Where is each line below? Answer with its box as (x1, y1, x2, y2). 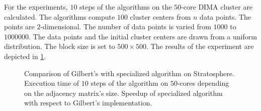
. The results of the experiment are (146, 41, 254, 51)
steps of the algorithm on (91, 78, 168, 88)
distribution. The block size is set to (4, 41, 115, 51)
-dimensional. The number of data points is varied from (40, 21, 211, 32)
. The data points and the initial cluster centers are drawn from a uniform (29, 31, 257, 41)
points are (4, 21, 35, 32)
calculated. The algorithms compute (4, 11, 115, 22)
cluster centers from (130, 11, 191, 22)
